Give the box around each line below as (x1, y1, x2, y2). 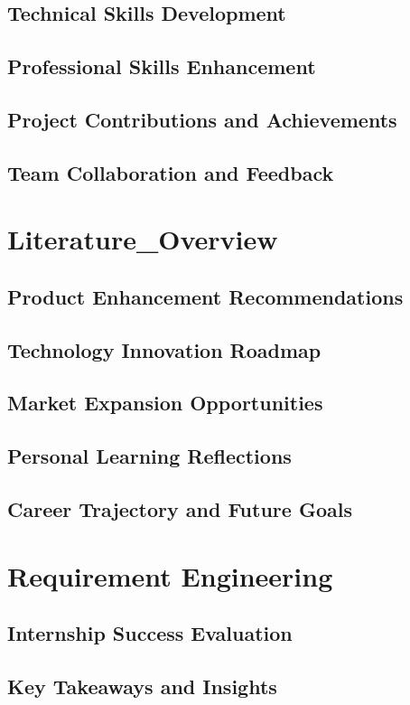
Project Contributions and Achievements (7, 105, 397, 133)
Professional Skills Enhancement (7, 52, 316, 80)
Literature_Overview (7, 221, 278, 258)
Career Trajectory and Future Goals (7, 495, 352, 523)
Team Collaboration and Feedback (7, 158, 334, 186)
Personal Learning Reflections (7, 442, 292, 470)
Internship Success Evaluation (7, 619, 293, 647)
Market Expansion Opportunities (7, 389, 323, 417)
